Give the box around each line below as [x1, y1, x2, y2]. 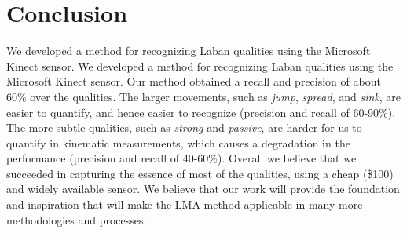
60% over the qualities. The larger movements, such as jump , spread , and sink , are [6, 88, 401, 104]
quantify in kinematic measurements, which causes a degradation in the [6, 134, 350, 151]
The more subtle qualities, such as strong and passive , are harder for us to [6, 119, 362, 136]
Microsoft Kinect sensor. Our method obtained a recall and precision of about [6, 73, 381, 89]
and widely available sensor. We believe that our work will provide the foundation [6, 180, 400, 197]
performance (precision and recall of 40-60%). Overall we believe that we [6, 150, 357, 166]
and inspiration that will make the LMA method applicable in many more [6, 196, 363, 213]
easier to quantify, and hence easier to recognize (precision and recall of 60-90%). [6, 104, 396, 120]
